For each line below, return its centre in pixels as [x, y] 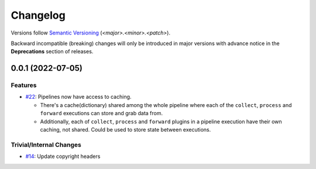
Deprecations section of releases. [52, 51]
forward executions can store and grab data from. [102, 113]
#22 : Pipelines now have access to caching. [78, 97]
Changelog [38, 15]
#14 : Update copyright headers [63, 156]
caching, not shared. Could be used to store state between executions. [126, 130]
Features [24, 85]
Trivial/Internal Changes [46, 144]
